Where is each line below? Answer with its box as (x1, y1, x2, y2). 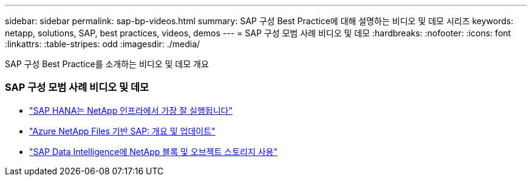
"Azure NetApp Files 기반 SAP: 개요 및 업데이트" (29, 125, 216, 136)
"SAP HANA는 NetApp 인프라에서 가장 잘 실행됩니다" (29, 105, 233, 116)
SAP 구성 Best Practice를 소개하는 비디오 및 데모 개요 (5, 59, 209, 69)
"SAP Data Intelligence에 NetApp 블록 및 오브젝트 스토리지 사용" (29, 146, 278, 157)
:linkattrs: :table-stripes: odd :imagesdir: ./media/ (5, 39, 200, 49)
